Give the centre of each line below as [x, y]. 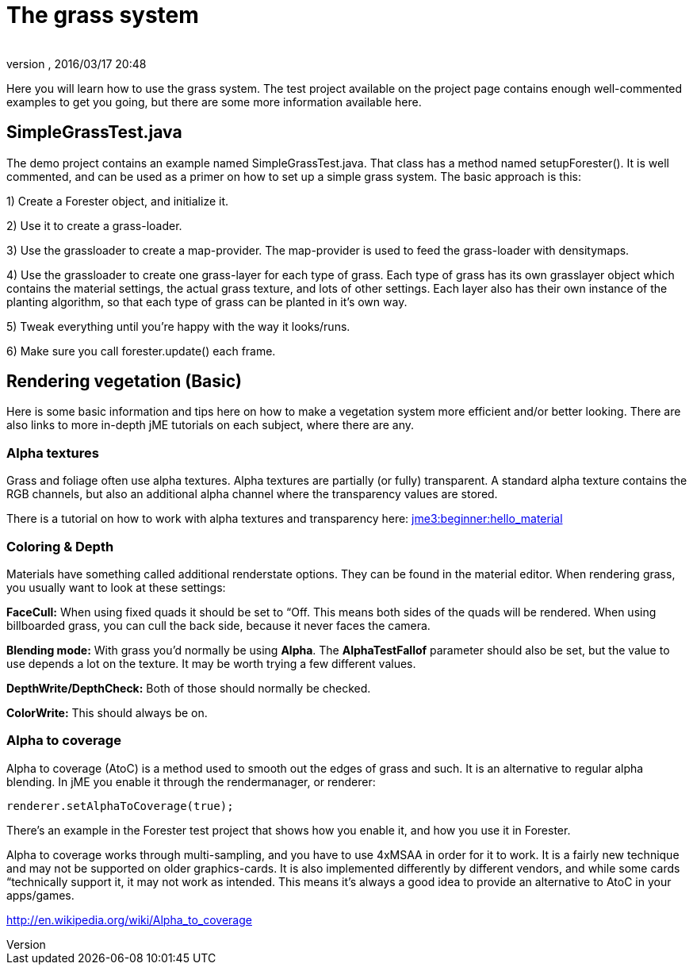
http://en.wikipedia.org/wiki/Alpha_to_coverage [129, 919]
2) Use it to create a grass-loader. [94, 225]
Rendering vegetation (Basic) [124, 382]
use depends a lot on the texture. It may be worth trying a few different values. [211, 663]
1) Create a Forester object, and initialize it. [118, 201]
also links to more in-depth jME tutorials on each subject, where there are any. [211, 425]
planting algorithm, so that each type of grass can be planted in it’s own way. [207, 301]
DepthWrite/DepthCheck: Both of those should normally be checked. [189, 688]
